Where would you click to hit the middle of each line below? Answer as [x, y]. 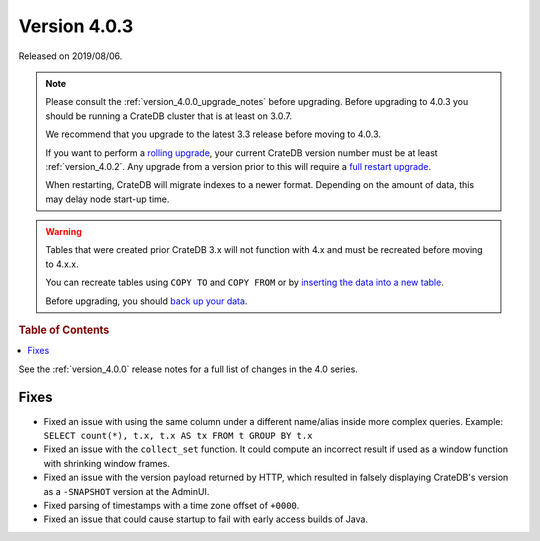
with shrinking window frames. [106, 463]
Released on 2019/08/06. [70, 56]
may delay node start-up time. [107, 199]
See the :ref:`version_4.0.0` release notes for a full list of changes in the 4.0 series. [188, 369]
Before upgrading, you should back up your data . [146, 301]
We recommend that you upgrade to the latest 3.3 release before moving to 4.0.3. [213, 134]
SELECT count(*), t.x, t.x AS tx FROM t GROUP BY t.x [178, 435]
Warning [63, 232]
